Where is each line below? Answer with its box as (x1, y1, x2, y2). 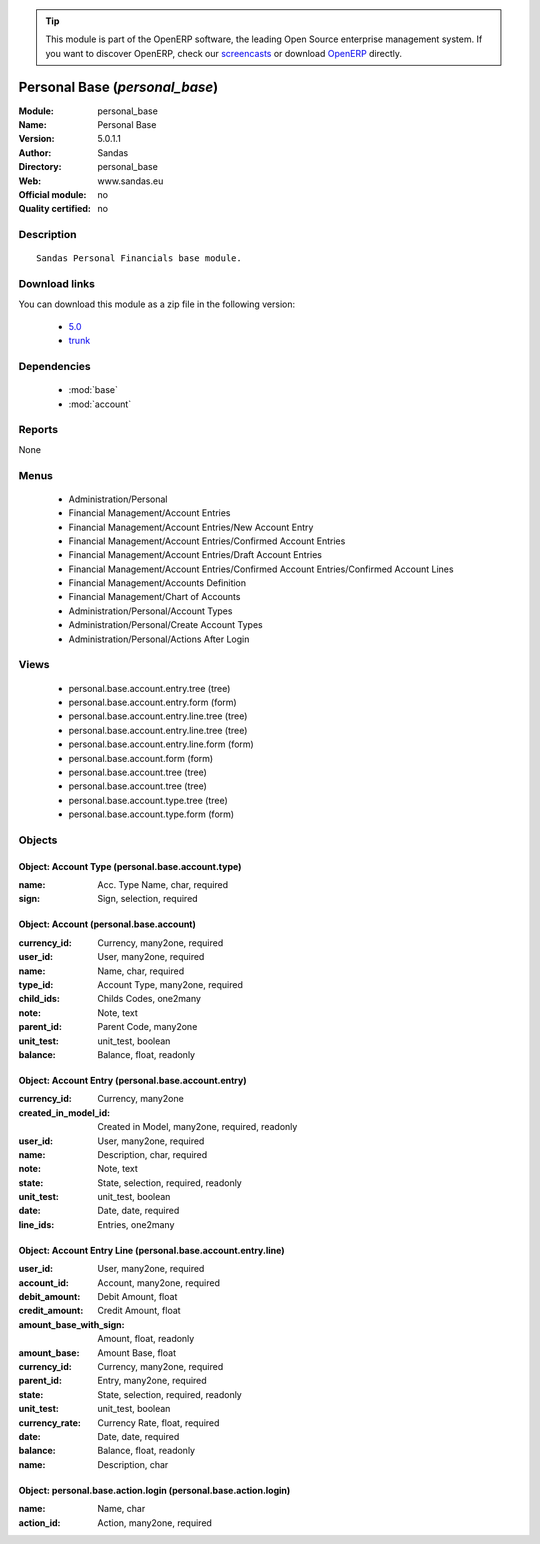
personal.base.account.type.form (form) (68, 808, 235, 820)
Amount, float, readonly (97, 1333, 195, 1345)
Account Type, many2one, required (97, 979, 244, 991)
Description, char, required (97, 1148, 208, 1160)
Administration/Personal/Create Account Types (68, 619, 264, 631)
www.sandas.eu (97, 175, 164, 187)
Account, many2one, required (97, 1276, 220, 1289)
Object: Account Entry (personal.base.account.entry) (18, 1074, 247, 1086)
